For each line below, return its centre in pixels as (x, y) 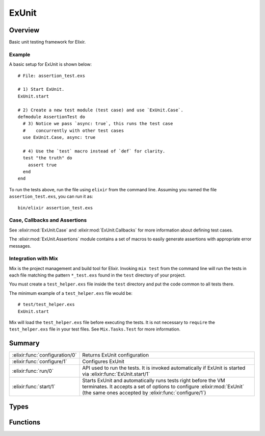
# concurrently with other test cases (73, 130)
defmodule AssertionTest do (52, 117)
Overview (24, 30)
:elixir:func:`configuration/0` (44, 355)
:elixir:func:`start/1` (34, 386)
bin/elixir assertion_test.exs (55, 208)
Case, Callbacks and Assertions (48, 220)
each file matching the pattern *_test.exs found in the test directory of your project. (97, 275)
